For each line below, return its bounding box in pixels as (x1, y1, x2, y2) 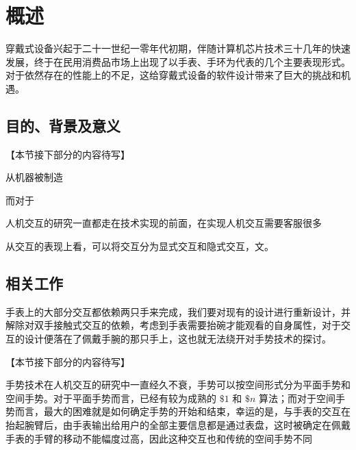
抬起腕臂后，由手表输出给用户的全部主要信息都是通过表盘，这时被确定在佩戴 (5, 418, 351, 432)
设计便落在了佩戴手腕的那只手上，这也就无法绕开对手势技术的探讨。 (24, 332, 331, 346)
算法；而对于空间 (259, 390, 336, 405)
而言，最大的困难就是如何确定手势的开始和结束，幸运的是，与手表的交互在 (14, 404, 351, 418)
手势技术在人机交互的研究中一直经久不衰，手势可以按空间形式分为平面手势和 (5, 377, 351, 392)
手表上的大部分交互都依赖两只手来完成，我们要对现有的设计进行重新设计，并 (5, 304, 351, 318)
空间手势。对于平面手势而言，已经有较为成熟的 (5, 390, 216, 405)
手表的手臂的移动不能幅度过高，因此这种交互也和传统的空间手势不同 (5, 431, 312, 445)
